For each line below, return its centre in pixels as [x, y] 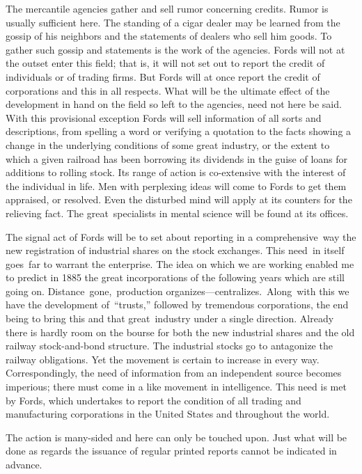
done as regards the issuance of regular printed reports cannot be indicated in [171, 451]
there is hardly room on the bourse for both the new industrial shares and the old [180, 332]
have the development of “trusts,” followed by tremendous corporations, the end [177, 305]
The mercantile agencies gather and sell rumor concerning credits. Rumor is [167, 8]
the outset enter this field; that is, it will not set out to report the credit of [165, 63]
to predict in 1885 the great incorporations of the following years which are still [175, 277]
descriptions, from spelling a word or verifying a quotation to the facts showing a [179, 131]
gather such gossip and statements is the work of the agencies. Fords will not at [175, 49]
